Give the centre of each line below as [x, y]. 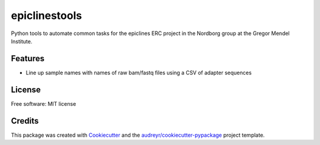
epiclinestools [47, 15]
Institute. [22, 41]
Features [28, 59]
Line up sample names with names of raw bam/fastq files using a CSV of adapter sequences [139, 72]
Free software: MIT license [44, 103]
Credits [25, 121]
